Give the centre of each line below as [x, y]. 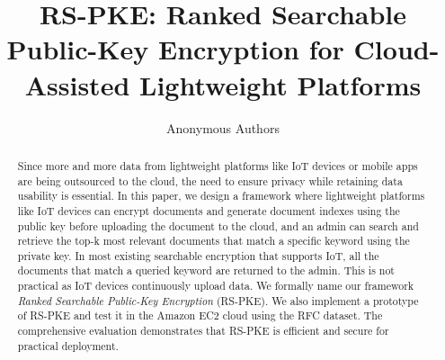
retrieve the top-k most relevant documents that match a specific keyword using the [214, 241]
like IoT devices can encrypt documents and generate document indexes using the [209, 210]
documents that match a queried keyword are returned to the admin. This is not [206, 270]
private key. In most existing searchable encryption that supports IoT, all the [198, 255]
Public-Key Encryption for [175, 49]
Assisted [77, 84]
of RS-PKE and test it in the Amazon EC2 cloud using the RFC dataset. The [200, 315]
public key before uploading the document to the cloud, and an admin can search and [218, 225]
